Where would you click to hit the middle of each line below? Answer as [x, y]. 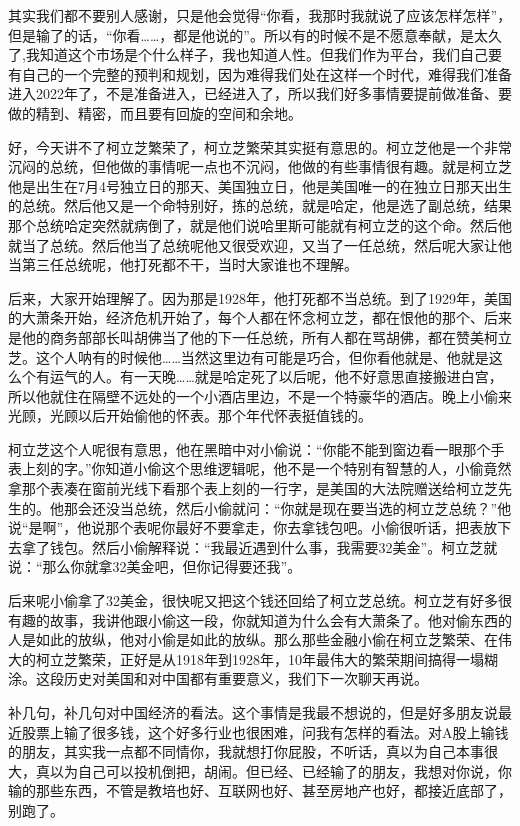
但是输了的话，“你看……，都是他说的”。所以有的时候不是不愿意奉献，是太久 [255, 34]
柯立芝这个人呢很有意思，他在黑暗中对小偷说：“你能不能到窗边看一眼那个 [249, 448]
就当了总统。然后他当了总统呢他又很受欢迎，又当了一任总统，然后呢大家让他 [260, 244]
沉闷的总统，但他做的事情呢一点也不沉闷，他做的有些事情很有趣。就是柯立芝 [260, 166]
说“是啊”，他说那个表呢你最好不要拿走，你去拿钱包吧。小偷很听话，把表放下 [260, 527]
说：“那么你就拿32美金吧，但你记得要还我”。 [155, 566]
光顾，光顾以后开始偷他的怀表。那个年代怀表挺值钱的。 [190, 415]
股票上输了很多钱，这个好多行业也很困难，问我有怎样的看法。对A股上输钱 [265, 731]
